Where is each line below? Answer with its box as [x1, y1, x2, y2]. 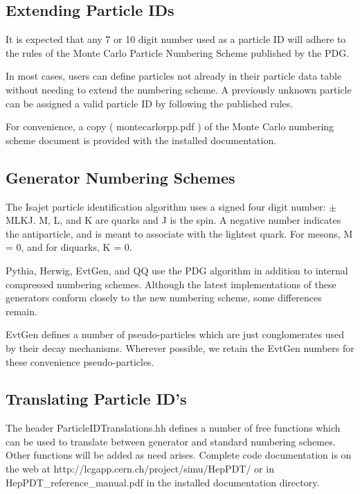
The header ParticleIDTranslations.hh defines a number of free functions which [6, 421, 341, 435]
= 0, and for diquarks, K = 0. [6, 240, 132, 254]
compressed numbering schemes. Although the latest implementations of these [6, 276, 336, 291]
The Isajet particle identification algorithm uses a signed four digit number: [6, 199, 326, 213]
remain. [6, 303, 37, 318]
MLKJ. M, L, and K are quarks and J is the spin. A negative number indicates [6, 213, 341, 227]
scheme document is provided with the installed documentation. [6, 132, 277, 147]
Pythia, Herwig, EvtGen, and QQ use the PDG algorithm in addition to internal [6, 263, 348, 277]
